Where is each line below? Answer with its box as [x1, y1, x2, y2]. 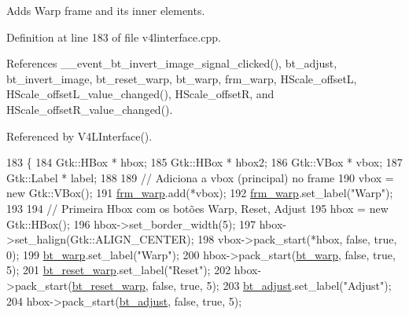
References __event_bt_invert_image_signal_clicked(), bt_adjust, [6, 55, 337, 71]
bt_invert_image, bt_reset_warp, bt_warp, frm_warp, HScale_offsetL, [6, 70, 357, 86]
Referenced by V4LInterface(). [6, 127, 153, 144]
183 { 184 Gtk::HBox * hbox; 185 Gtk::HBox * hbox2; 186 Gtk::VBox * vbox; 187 [6, 154, 403, 170]
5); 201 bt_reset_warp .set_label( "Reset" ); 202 [6, 262, 231, 278]
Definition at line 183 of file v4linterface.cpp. [6, 28, 221, 45]
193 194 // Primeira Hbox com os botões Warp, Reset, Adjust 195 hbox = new [6, 200, 389, 216]
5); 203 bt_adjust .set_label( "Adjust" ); [206, 277, 392, 293]
